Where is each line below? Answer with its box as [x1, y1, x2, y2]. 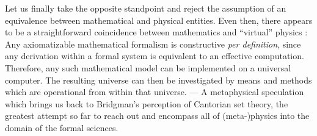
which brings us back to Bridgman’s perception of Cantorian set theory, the [5, 97, 288, 110]
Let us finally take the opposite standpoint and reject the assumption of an [5, 2, 286, 14]
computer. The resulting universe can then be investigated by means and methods [5, 73, 312, 86]
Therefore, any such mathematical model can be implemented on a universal [5, 61, 291, 74]
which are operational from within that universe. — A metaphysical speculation [5, 85, 304, 98]
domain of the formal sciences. [5, 121, 118, 134]
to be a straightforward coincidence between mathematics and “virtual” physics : [5, 26, 308, 38]
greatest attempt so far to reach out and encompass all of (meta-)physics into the [5, 109, 310, 122]
